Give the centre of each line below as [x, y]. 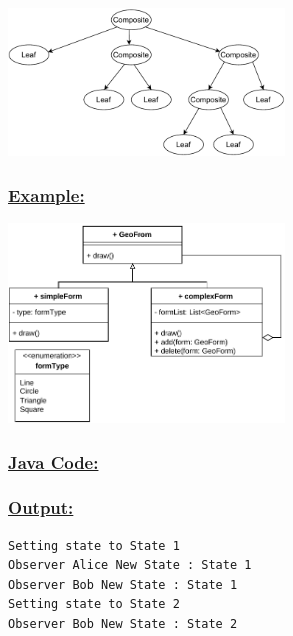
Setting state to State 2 [94, 604]
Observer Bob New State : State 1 [123, 584]
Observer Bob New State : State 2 [123, 624]
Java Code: [53, 461]
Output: [41, 507]
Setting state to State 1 [94, 545]
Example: [46, 194]
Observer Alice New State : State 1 [130, 565]
